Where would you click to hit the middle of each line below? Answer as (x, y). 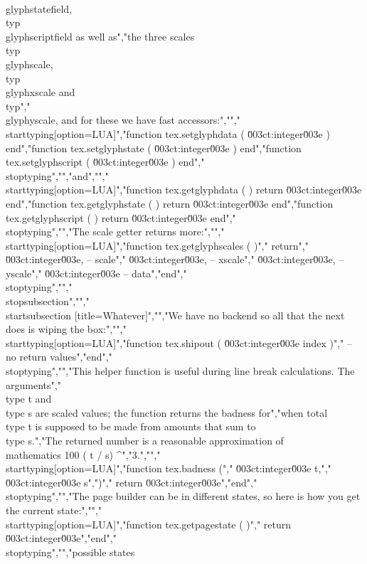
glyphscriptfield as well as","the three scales (100, 36)
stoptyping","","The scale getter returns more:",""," (115, 232)
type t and (29, 399)
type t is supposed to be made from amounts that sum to (131, 426)
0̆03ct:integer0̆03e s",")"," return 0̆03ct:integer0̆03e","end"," (132, 482)
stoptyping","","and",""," (57, 175)
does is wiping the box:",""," (66, 329)
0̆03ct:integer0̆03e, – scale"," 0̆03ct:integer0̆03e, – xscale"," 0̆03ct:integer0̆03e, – (175, 259)
